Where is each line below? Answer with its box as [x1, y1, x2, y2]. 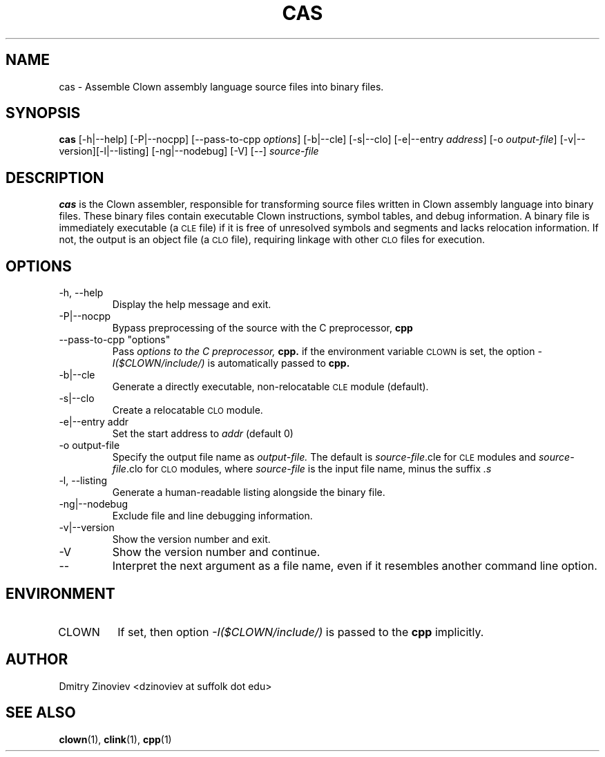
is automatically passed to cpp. [207, 357, 350, 370]
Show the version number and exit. [112, 533, 271, 546]
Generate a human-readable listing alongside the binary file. [112, 486, 385, 499]
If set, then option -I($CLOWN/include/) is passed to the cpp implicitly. [117, 624, 484, 639]
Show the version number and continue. [112, 545, 320, 559]
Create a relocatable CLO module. [112, 404, 263, 416]
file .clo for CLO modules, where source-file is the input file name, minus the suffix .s [112, 463, 492, 475]
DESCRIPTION [6, 169, 104, 186]
